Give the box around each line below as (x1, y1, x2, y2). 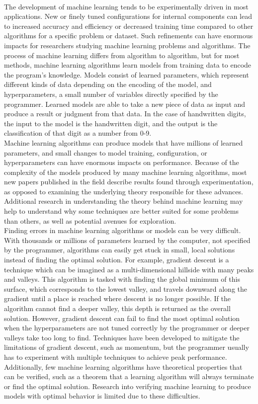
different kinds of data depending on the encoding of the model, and (4, 79, 212, 89)
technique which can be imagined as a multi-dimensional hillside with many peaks (4, 264, 254, 274)
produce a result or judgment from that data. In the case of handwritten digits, (4, 108, 246, 119)
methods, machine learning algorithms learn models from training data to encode (4, 60, 252, 70)
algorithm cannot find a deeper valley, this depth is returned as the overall (4, 303, 231, 313)
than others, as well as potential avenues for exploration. (4, 215, 176, 226)
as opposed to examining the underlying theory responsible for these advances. (4, 186, 243, 196)
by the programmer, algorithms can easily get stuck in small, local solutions (4, 244, 235, 255)
